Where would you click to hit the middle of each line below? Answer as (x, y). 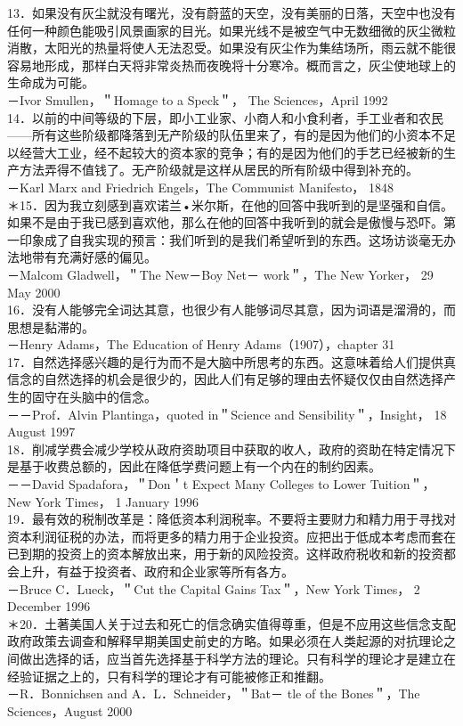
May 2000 (34, 292)
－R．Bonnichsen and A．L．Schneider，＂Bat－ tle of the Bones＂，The (214, 693)
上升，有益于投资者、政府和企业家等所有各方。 (156, 571)
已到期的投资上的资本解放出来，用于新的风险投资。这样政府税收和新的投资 (225, 554)
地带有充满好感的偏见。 (88, 257)
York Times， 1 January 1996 (117, 501)
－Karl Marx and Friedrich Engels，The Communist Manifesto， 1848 (201, 187)
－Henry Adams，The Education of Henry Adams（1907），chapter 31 (201, 344)
